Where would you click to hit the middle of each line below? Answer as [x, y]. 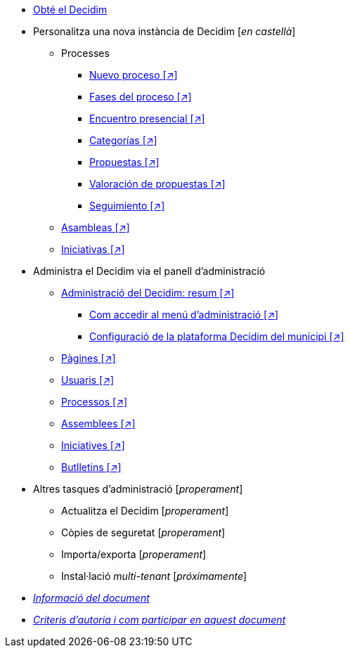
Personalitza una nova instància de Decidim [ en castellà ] [164, 31]
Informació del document [91, 598]
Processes [85, 53]
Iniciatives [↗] [93, 445]
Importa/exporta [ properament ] [134, 554]
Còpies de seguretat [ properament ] [143, 532]
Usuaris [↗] [88, 380]
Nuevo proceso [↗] [134, 75]
